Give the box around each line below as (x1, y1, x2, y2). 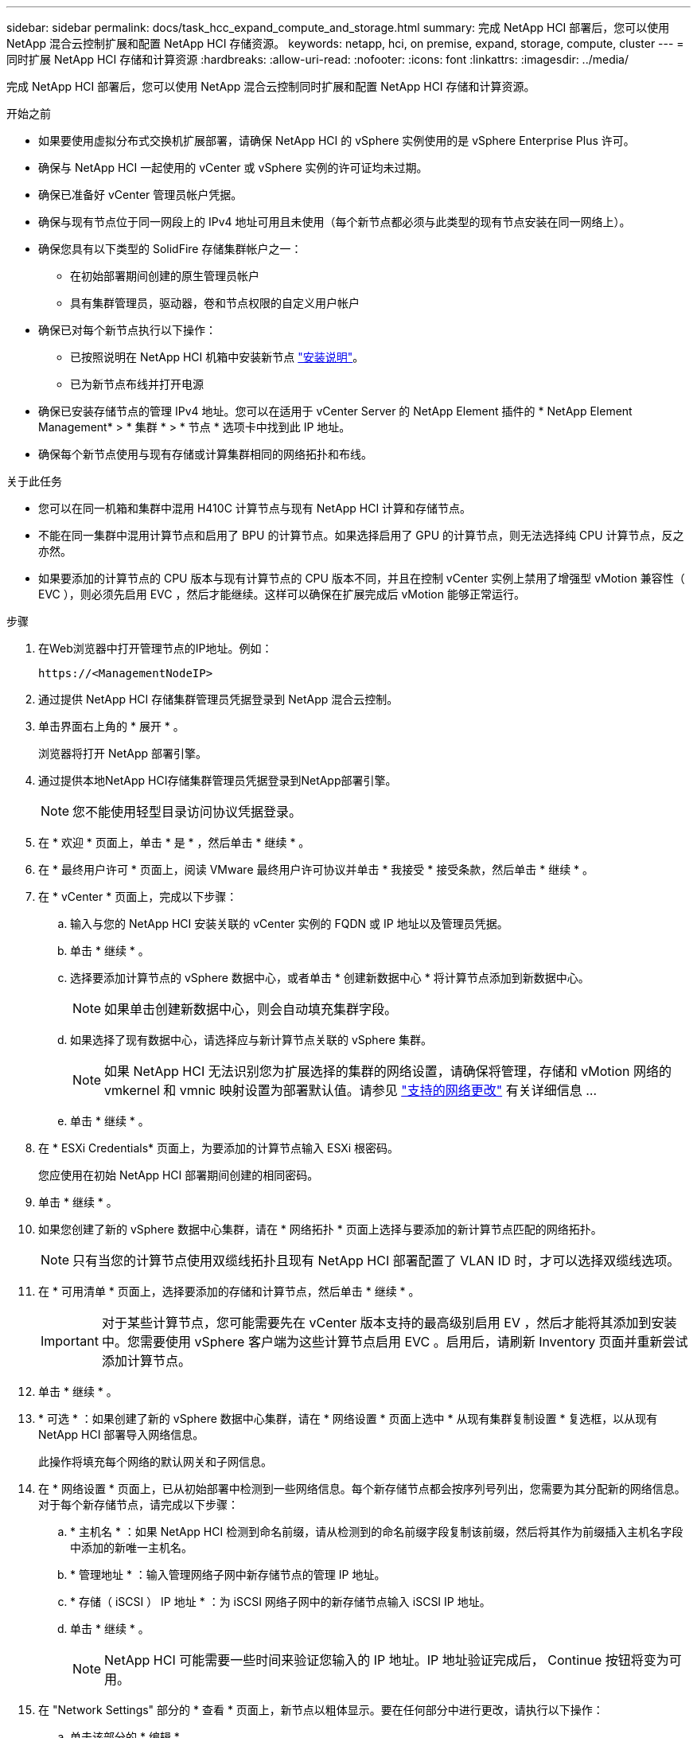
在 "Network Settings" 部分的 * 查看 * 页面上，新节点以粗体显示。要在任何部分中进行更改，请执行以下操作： (38, 1703, 604, 1717)
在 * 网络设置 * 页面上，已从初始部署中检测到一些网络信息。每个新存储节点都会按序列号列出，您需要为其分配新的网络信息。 (38, 1482, 686, 1495)
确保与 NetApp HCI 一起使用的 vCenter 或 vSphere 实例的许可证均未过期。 (38, 161, 428, 174)
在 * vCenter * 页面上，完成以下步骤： (38, 890, 238, 903)
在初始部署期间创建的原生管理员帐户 (70, 269, 259, 283)
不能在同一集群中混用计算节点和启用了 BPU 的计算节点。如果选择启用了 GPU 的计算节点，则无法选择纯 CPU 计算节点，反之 (38, 528, 684, 542)
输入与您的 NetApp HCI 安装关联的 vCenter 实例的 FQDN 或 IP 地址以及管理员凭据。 (70, 917, 508, 930)
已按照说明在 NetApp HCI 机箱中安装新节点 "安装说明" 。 (70, 350, 364, 364)
